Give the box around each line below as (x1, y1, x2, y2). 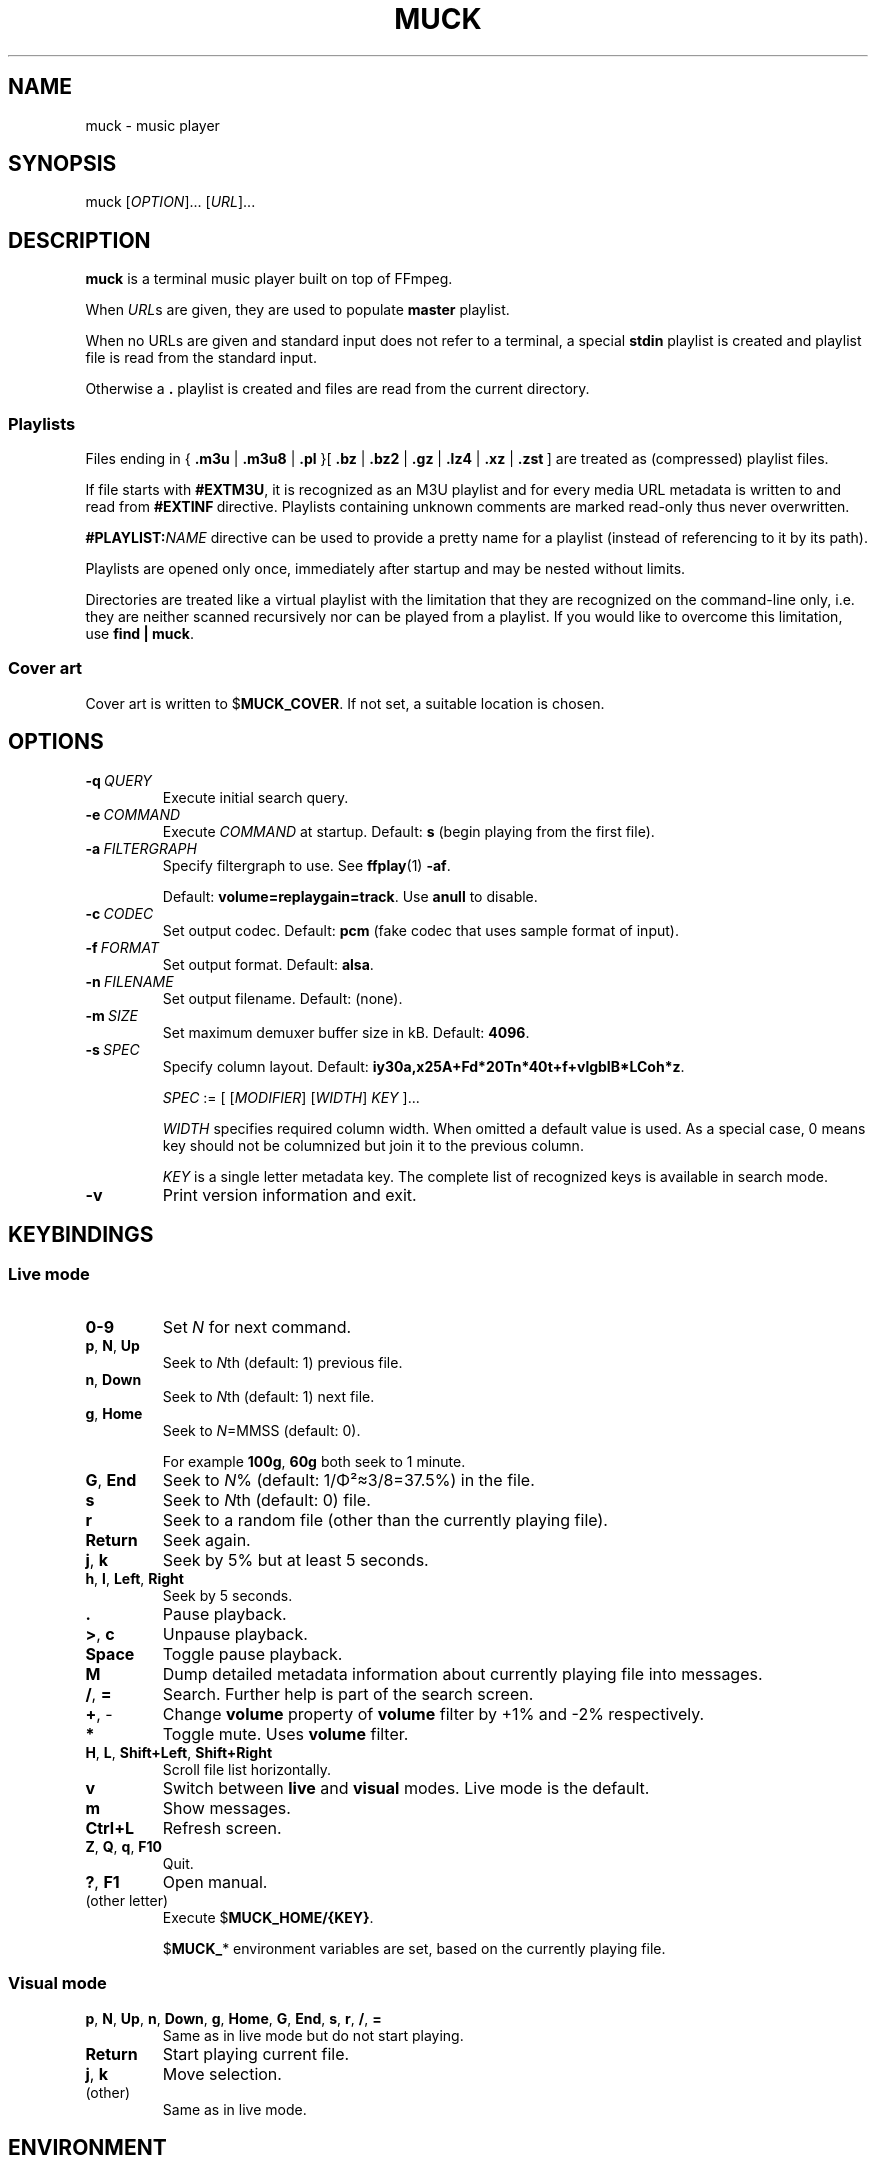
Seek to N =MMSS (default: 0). (162, 1421, 361, 1439)
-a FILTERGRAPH (85, 839, 197, 857)
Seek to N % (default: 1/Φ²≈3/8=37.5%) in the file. (162, 1469, 535, 1490)
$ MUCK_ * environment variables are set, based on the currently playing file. (162, 1939, 666, 1957)
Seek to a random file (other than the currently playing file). (162, 1509, 608, 1530)
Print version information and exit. (162, 1184, 417, 1205)
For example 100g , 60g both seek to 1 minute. (162, 1452, 466, 1470)
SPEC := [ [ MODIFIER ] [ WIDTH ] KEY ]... (162, 1088, 420, 1106)
